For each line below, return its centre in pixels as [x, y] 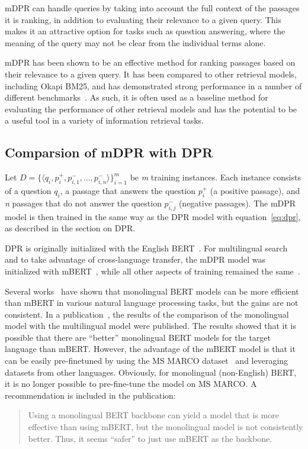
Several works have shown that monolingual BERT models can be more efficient [152, 291]
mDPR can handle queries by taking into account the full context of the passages [152, 8]
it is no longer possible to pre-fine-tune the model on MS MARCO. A [131, 384]
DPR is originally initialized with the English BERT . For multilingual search [146, 248]
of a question [28, 190]
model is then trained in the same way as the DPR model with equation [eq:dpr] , [153, 216]
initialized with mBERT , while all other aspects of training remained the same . [153, 271]
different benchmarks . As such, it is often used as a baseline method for [137, 97]
